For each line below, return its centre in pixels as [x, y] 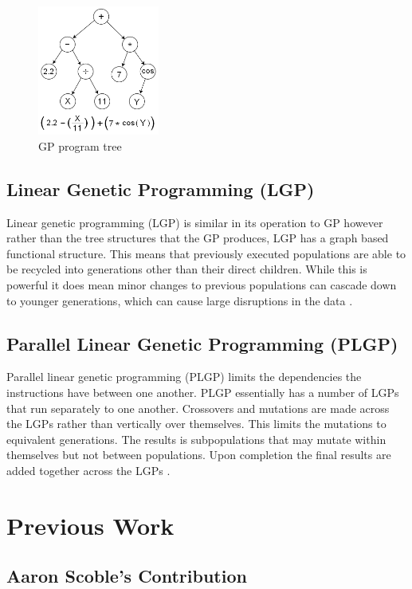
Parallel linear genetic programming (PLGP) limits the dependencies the [184, 377]
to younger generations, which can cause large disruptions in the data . [180, 300]
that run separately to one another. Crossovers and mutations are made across [198, 408]
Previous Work [90, 525]
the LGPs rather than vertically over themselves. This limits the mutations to [196, 424]
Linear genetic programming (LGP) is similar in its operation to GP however [195, 222]
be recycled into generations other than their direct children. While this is [187, 269]
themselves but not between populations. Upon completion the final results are [199, 455]
